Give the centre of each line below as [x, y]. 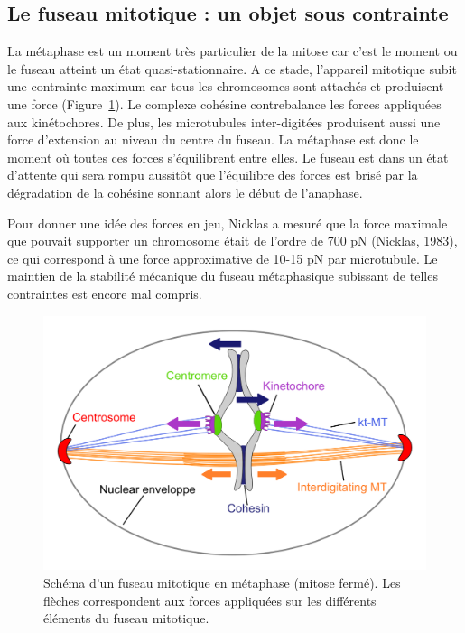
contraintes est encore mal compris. [105, 293]
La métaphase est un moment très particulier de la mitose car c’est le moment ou [232, 51]
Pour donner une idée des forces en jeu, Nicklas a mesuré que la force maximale [228, 223]
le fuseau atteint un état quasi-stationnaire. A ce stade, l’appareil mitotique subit [232, 68]
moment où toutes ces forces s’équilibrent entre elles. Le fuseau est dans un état [228, 157]
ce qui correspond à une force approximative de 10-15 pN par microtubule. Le [223, 258]
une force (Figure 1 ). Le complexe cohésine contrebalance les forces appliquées [224, 103]
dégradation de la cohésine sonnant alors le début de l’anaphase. [185, 192]
